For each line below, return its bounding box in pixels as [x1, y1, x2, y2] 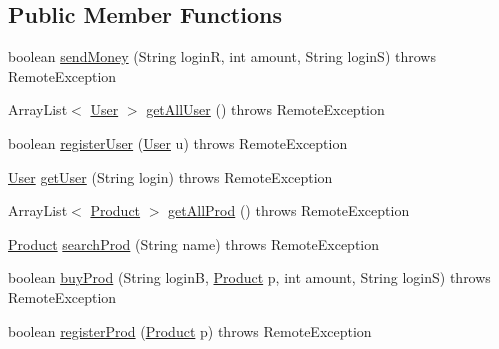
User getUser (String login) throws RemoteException [8, 166, 333, 187]
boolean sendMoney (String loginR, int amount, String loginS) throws [8, 46, 436, 67]
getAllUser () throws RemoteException [146, 99, 385, 120]
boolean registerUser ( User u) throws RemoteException [8, 132, 348, 153]
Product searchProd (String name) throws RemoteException [8, 233, 380, 254]
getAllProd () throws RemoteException [168, 200, 410, 221]
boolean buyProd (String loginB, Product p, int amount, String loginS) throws [8, 267, 491, 288]
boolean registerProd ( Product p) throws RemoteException [8, 320, 372, 341]
